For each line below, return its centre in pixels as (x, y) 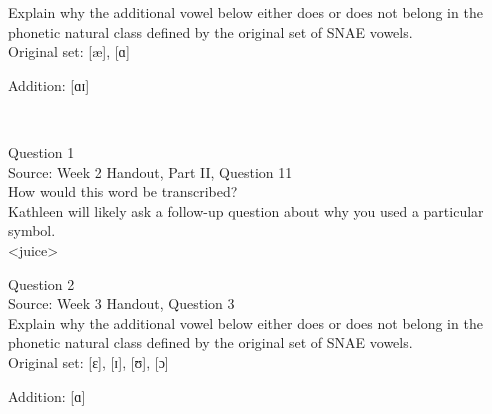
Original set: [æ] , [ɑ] (69, 51)
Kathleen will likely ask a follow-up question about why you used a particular (246, 210)
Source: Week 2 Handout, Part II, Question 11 (150, 171)
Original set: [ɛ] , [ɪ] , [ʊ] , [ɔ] (88, 361)
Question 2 (41, 283)
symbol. (32, 230)
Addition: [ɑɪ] (49, 84)
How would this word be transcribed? (123, 191)
